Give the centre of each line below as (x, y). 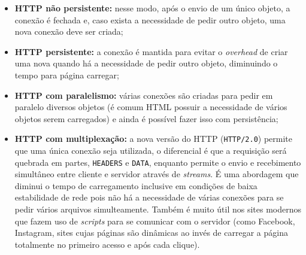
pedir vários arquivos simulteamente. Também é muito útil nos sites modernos (158, 209)
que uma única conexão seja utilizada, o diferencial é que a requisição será (151, 150)
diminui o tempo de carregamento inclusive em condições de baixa (136, 185)
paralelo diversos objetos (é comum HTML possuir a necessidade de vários (151, 107)
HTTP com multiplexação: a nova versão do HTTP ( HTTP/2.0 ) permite (154, 139)
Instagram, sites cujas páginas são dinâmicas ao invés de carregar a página (151, 233)
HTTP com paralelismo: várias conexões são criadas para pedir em (144, 95)
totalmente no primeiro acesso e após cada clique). (107, 244)
